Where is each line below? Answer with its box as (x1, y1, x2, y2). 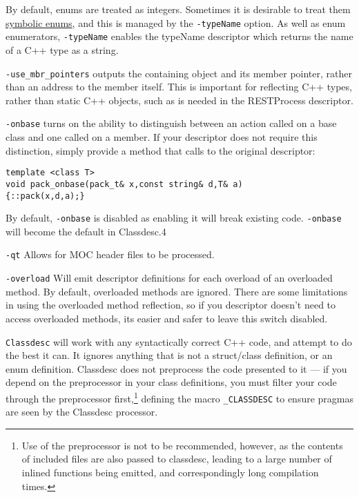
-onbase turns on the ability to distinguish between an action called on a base (6, 116, 337, 130)
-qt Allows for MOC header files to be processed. (6, 247, 215, 262)
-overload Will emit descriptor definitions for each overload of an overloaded (6, 271, 333, 285)
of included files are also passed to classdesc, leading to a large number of (21, 451, 332, 466)
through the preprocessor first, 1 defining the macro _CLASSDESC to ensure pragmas (6, 389, 353, 405)
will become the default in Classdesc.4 (6, 224, 166, 238)
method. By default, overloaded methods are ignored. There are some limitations (6, 284, 348, 298)
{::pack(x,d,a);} (6, 191, 85, 201)
